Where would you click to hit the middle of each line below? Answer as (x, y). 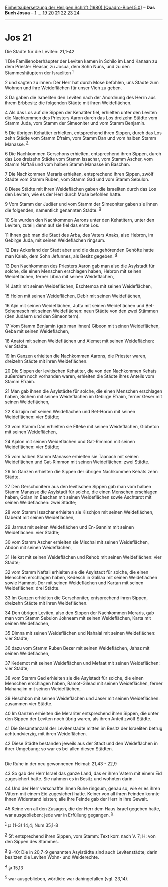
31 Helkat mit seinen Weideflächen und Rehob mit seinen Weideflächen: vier (83, 557)
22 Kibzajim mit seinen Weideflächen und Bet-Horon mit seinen (70, 411)
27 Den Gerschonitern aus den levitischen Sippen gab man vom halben (78, 486)
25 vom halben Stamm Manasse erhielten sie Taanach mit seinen (72, 456)
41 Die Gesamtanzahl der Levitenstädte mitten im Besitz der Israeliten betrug (84, 728)
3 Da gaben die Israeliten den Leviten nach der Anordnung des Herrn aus (80, 97)
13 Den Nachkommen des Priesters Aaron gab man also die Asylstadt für (80, 266)
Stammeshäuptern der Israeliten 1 (39, 72)
